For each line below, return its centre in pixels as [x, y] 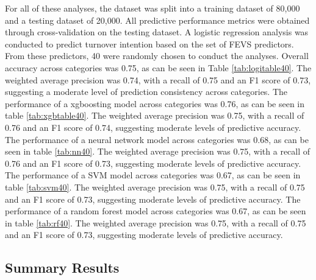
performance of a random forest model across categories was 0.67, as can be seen [156, 211]
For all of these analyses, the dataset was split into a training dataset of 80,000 [153, 8]
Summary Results [62, 268]
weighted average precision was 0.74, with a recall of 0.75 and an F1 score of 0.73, [158, 79]
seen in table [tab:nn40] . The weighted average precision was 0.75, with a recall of [158, 151]
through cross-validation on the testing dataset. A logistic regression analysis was [157, 32]
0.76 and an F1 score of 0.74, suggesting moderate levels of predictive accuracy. [153, 127]
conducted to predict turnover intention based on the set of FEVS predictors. [149, 44]
